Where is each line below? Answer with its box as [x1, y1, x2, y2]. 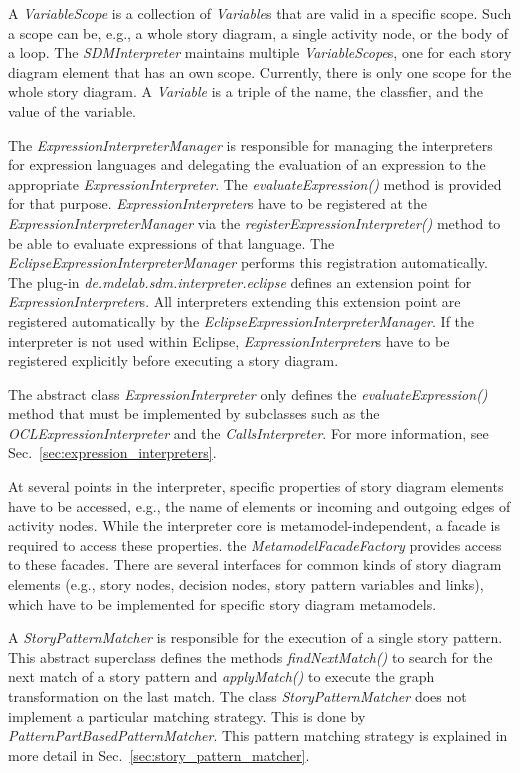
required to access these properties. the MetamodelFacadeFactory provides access [8, 534, 502, 555]
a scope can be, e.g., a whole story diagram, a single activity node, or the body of [8, 22, 509, 43]
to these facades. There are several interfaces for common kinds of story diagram [8, 554, 502, 575]
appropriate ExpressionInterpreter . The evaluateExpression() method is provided [8, 173, 502, 194]
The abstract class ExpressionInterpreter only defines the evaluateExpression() [8, 383, 488, 404]
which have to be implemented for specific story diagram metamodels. [8, 593, 437, 614]
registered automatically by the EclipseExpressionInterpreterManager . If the [8, 310, 475, 331]
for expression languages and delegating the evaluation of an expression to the [8, 154, 486, 175]
